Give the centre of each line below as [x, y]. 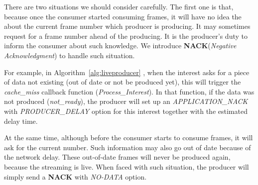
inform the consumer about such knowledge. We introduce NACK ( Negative [120, 46]
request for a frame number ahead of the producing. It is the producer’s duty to [126, 36]
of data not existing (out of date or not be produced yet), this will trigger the [123, 82]
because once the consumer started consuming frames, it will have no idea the [123, 16]
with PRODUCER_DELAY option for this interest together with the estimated [126, 111]
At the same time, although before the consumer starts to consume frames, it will [129, 138]
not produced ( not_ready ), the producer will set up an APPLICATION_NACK [126, 101]
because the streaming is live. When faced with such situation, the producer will [127, 166]
